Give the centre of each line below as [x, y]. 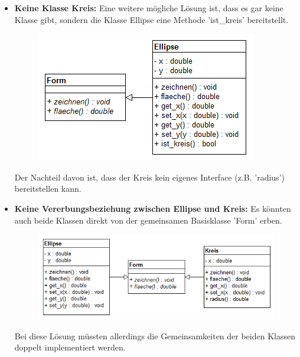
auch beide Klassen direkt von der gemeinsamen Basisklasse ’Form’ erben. [148, 220]
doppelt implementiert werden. [70, 347]
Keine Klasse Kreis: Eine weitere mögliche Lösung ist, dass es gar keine [149, 8]
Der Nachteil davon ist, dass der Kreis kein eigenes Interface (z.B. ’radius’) [149, 177]
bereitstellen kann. [48, 189]
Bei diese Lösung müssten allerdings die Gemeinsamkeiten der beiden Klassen [155, 335]
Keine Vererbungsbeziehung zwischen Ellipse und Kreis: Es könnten [153, 208]
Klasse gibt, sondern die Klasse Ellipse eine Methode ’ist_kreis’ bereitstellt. [151, 19]
